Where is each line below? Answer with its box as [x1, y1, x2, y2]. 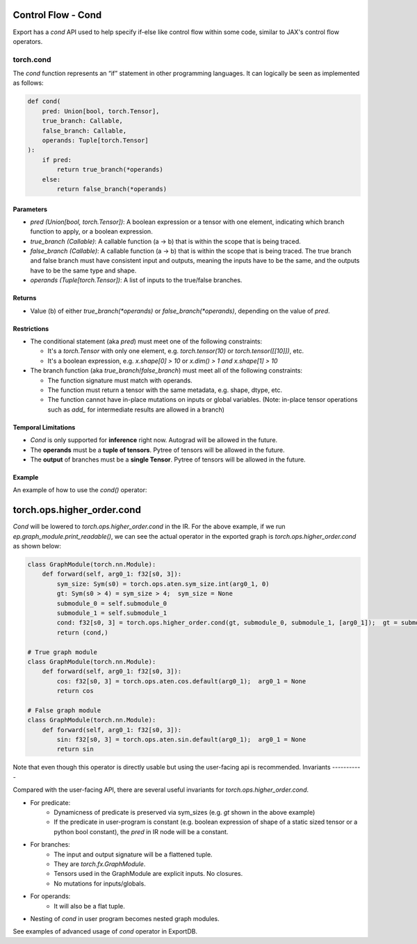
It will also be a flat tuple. [54, 902, 125, 910]
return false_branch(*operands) [56, 185, 167, 193]
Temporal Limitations [13, 423, 76, 431]
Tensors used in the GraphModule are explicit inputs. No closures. [54, 870, 243, 878]
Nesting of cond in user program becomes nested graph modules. [30, 914, 220, 922]
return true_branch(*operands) [56, 165, 163, 174]
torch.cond [13, 54, 51, 64]
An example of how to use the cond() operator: [13, 486, 147, 494]
